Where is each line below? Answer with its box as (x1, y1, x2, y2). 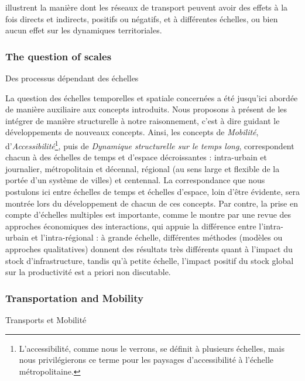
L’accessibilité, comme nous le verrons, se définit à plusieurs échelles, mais (19, 342, 285, 354)
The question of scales (5, 49, 112, 63)
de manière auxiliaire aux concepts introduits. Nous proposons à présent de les (5, 103, 287, 115)
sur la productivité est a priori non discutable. (5, 266, 171, 278)
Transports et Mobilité (5, 313, 87, 325)
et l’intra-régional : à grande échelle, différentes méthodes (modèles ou (31, 231, 283, 243)
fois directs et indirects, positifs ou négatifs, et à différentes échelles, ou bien (5, 12, 278, 25)
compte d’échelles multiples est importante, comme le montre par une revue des (5, 208, 292, 221)
